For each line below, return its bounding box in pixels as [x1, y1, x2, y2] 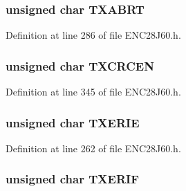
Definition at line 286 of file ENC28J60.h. [6, 28, 181, 42]
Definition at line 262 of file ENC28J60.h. [6, 140, 181, 155]
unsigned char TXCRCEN [6, 57, 154, 74]
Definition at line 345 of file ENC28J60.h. [6, 84, 181, 99]
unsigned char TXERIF [6, 170, 140, 188]
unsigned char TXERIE [6, 113, 140, 131]
